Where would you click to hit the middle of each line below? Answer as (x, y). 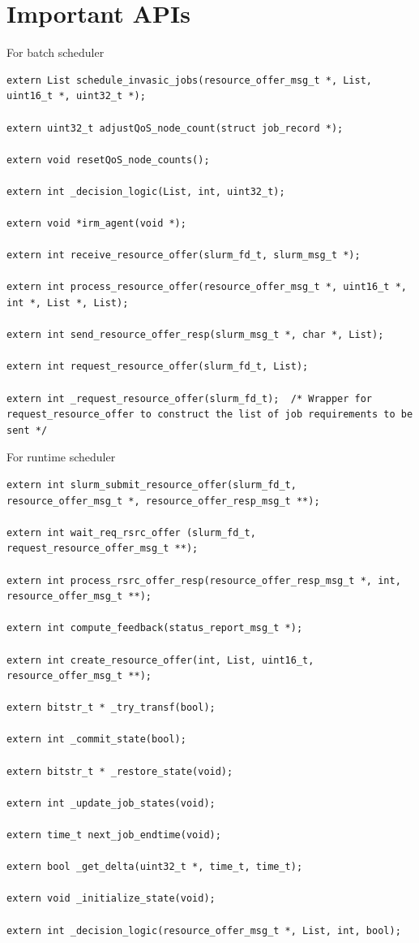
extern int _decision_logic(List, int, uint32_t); (146, 191)
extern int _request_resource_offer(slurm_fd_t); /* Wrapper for (190, 398)
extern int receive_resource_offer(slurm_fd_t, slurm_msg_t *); (184, 255)
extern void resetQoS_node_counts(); (108, 160)
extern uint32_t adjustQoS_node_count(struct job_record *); (175, 128)
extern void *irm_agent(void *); (96, 224)
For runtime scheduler (61, 457)
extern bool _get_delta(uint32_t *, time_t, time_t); (155, 867)
